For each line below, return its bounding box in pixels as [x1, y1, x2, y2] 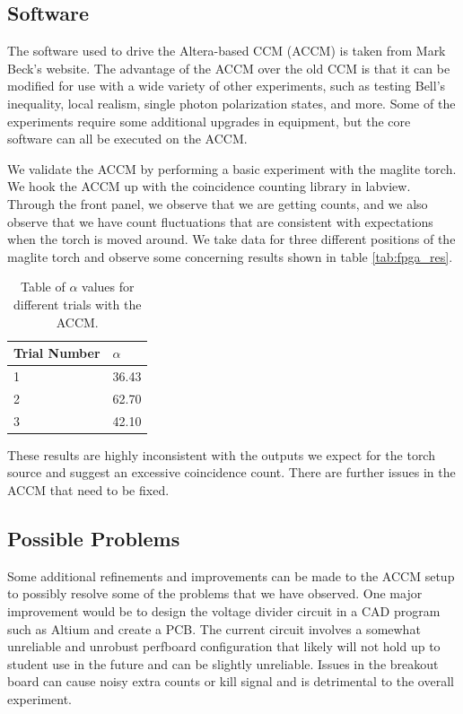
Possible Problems [7, 524, 180, 552]
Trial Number [13, 344, 100, 362]
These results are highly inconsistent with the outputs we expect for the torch [7, 445, 435, 464]
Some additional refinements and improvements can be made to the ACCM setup [7, 566, 455, 585]
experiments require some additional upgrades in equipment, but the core [7, 111, 411, 130]
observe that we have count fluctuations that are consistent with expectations [7, 212, 433, 231]
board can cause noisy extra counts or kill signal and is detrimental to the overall [7, 672, 454, 691]
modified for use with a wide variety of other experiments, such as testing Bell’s [7, 76, 446, 95]
